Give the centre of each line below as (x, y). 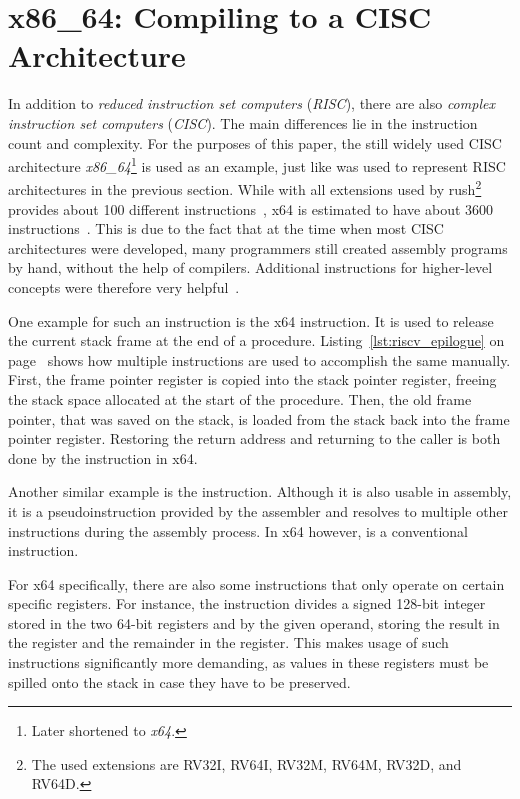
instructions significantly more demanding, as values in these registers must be (248, 662)
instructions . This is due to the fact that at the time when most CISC (226, 228)
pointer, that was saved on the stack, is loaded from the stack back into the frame (259, 418)
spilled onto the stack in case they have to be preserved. (179, 681)
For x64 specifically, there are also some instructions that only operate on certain (256, 583)
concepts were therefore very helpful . (124, 286)
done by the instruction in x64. (103, 457)
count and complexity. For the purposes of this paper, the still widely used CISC (255, 142)
